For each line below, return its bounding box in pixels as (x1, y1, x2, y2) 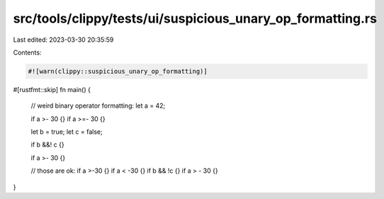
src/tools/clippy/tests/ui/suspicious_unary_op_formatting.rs (13, 11, 377, 26)
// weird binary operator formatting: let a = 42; (30, 101, 166, 110)
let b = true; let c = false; (30, 127, 103, 136)
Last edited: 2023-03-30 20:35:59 (13, 35, 114, 44)
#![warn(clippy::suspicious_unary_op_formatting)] (28, 67, 208, 75)
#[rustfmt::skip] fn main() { (13, 85, 91, 93)
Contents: (13, 48, 42, 57)
